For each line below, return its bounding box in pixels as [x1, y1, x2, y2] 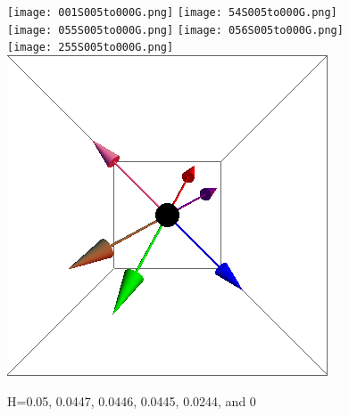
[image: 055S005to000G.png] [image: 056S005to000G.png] [7, 23, 344, 37]
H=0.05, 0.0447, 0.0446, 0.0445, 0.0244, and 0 [7, 391, 256, 410]
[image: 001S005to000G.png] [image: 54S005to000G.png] [7, 6, 337, 19]
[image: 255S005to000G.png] [7, 41, 174, 54]
